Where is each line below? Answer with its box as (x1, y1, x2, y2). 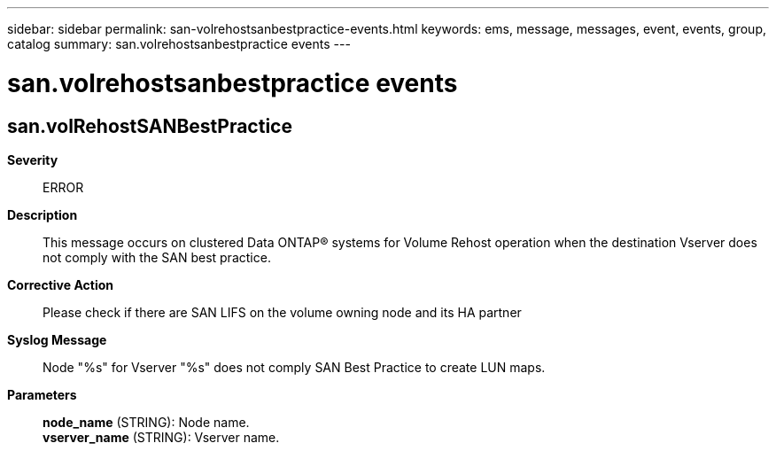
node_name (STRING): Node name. (43, 414, 250, 430)
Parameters (7, 386, 77, 402)
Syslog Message (7, 331, 107, 347)
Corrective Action (7, 276, 113, 292)
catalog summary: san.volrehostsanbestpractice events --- (7, 36, 351, 51)
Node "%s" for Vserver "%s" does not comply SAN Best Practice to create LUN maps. (43, 359, 546, 375)
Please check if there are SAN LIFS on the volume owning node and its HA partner (43, 304, 522, 320)
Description (7, 206, 78, 222)
